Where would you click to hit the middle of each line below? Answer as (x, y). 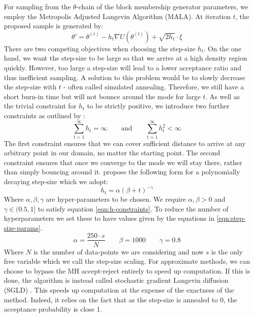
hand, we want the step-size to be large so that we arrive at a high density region (126, 58)
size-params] (22, 227)
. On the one (222, 48)
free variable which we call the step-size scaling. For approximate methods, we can (127, 261)
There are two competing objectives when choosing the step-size (100, 48)
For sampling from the (37, 6)
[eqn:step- (231, 218)
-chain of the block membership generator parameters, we (162, 6)
